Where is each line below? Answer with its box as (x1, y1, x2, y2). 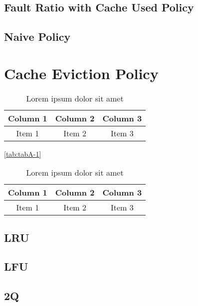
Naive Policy (4, 29, 71, 44)
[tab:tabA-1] (4, 148, 41, 159)
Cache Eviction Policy (4, 63, 159, 83)
